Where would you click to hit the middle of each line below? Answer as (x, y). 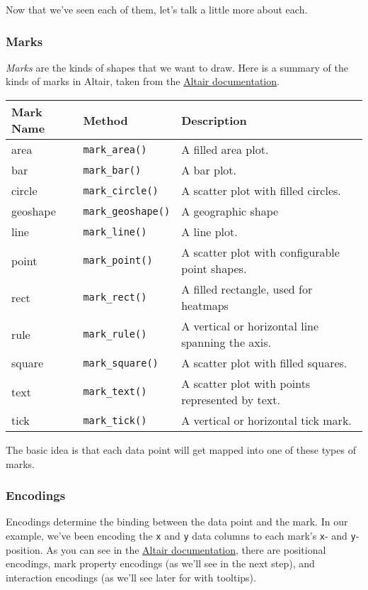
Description (214, 120)
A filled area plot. (225, 149)
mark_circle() (121, 190)
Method (105, 120)
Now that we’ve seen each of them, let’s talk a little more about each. (157, 9)
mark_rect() (115, 297)
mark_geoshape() (127, 211)
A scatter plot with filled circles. (261, 190)
